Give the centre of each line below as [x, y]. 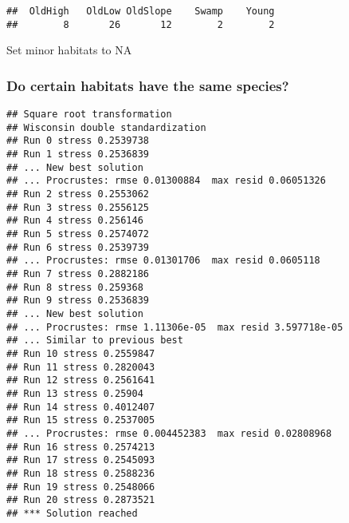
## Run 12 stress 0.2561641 [81, 380]
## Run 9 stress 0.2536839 [78, 301]
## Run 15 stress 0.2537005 [81, 420]
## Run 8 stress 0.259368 [75, 287]
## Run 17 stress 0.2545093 [81, 460]
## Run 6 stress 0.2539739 [78, 247]
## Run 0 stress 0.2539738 [78, 141]
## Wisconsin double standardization [106, 127]
